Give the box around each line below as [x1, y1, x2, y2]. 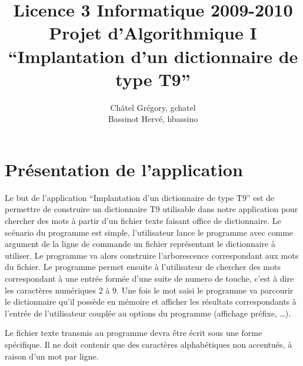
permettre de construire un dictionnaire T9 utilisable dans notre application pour [5, 203, 298, 215]
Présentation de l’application [5, 157, 243, 181]
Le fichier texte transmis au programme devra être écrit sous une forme [5, 327, 262, 339]
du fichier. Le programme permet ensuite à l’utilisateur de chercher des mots [5, 261, 281, 273]
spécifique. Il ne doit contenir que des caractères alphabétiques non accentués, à [5, 338, 292, 350]
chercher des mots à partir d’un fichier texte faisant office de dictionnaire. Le [5, 215, 281, 226]
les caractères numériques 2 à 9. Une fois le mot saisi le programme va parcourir [5, 283, 294, 296]
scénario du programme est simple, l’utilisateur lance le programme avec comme [5, 226, 294, 238]
